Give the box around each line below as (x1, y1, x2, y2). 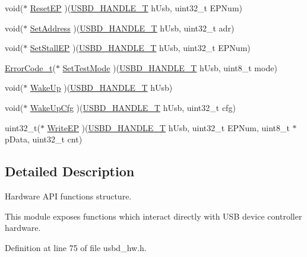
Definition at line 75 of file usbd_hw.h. (5, 241, 147, 253)
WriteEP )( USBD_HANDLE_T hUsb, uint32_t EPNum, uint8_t (47, 121, 290, 134)
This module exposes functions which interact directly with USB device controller (5, 210, 302, 222)
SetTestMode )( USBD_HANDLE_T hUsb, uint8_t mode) (62, 61, 277, 74)
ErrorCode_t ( (5, 61, 56, 74)
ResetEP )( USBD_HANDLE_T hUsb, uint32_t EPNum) (30, 2, 243, 14)
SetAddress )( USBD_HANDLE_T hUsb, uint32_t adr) (30, 21, 235, 34)
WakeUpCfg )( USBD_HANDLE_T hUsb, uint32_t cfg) (30, 101, 236, 113)
